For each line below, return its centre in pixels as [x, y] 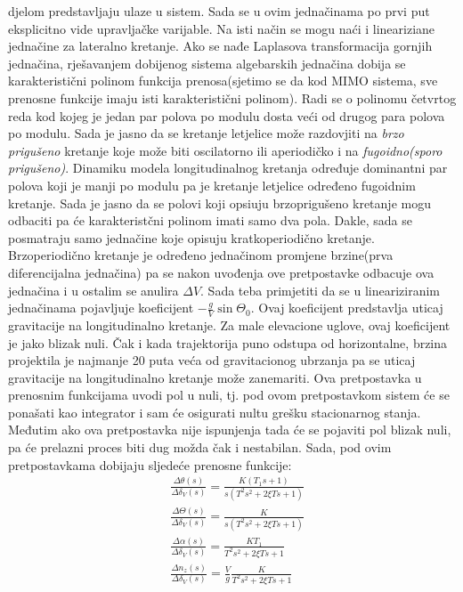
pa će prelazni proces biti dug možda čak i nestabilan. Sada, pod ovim [200, 447]
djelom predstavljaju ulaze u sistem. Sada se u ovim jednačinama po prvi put [219, 11]
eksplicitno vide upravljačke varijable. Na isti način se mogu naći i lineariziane [222, 28]
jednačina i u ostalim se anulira [93, 290]
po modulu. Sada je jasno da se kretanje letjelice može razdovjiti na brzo [206, 133]
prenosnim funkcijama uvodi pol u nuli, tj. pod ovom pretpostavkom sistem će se [229, 395]
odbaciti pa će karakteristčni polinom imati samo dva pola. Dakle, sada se [211, 220]
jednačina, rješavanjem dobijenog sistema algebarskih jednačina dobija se [207, 63]
